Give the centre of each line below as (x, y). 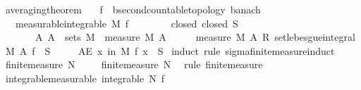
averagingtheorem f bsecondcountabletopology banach (133, 9)
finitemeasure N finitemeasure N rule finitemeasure (134, 64)
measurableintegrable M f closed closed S (127, 23)
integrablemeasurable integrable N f (85, 78)
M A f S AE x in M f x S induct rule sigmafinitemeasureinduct (170, 50)
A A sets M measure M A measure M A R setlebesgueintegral (195, 37)
